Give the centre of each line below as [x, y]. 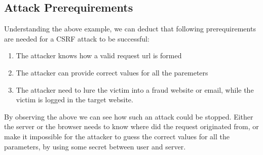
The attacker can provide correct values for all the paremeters [112, 72]
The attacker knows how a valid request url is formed [99, 55]
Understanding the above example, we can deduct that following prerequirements [130, 29]
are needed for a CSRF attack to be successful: [77, 38]
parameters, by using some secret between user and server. [95, 146]
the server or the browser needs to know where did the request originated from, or [131, 126]
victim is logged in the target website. [74, 100]
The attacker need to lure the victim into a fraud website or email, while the [135, 89]
